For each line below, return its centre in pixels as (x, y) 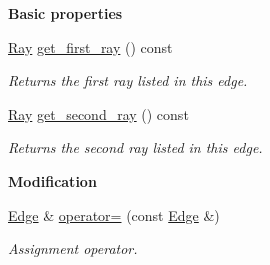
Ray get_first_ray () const (90, 46)
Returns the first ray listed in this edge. (128, 80)
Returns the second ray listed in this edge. (135, 147)
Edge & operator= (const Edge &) (114, 214)
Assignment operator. (73, 248)
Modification (52, 180)
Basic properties (65, 13)
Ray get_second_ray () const (98, 113)
